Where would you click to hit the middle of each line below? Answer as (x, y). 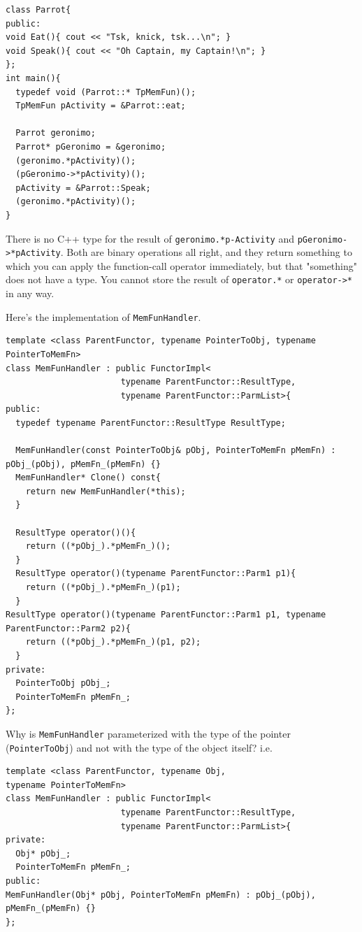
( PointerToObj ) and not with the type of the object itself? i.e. (139, 747)
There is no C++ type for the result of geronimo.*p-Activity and (150, 238)
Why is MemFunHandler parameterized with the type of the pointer (148, 733)
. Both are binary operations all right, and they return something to (206, 252)
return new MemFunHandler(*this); (106, 491)
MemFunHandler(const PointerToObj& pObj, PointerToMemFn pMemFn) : (176, 451)
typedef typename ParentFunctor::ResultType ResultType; (151, 423)
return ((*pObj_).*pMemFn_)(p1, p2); (113, 642)
